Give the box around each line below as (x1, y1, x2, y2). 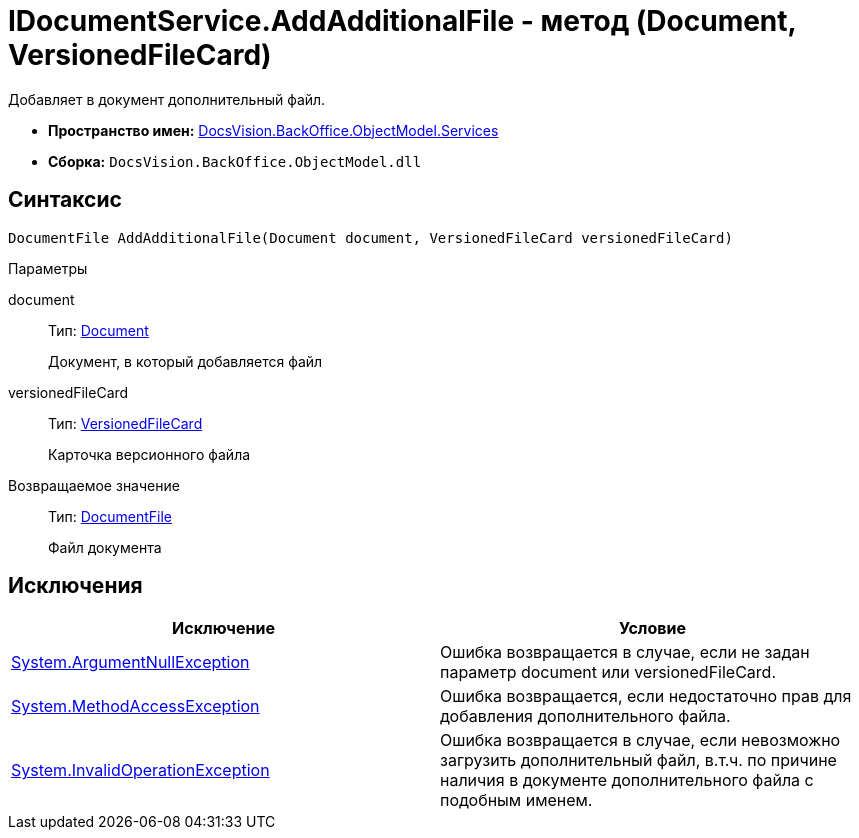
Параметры (8, 259, 88, 277)
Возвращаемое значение (8, 476, 180, 494)
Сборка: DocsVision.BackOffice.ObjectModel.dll (48, 152, 422, 170)
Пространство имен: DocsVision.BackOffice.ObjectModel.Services (48, 121, 499, 139)
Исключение (172, 618, 275, 639)
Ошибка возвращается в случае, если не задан (440, 642, 810, 663)
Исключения (8, 573, 143, 599)
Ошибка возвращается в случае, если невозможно (440, 730, 841, 751)
